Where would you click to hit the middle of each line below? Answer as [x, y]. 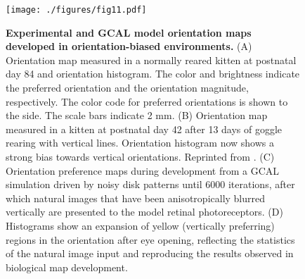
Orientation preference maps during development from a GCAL [143, 170]
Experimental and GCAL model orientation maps [129, 32]
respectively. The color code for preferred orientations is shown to [147, 101]
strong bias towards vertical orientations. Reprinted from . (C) [140, 156]
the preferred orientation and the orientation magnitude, [127, 88]
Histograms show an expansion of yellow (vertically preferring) [140, 225]
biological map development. [67, 267]
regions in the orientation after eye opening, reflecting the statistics [150, 239]
